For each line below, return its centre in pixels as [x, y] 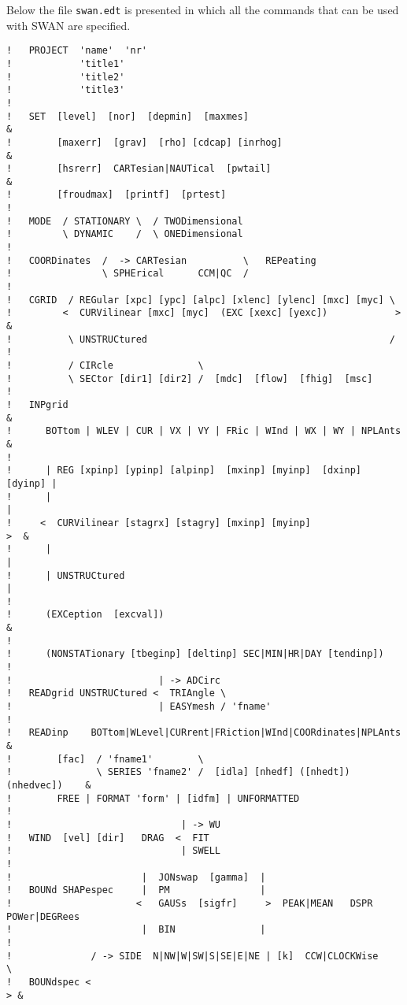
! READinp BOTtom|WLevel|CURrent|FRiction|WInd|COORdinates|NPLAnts [204, 733]
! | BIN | [136, 930]
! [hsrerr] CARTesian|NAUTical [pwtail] [139, 169]
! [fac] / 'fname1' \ [105, 759]
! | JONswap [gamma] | [136, 877]
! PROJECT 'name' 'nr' [77, 51]
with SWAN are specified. [68, 25]
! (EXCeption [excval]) [85, 615]
